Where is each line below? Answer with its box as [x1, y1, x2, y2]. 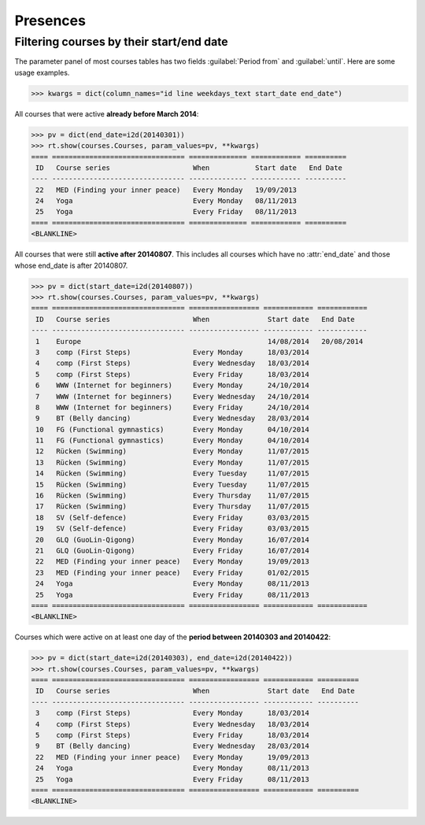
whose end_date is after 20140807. [14, 261, 128, 270]
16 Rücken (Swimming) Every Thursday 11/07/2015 [35, 491, 310, 500]
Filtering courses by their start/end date [14, 35, 228, 49]
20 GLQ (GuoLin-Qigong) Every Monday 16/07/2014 [35, 535, 310, 544]
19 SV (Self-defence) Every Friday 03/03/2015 [35, 524, 310, 533]
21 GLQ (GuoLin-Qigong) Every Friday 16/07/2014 [35, 546, 310, 555]
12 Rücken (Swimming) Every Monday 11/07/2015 [35, 447, 310, 456]
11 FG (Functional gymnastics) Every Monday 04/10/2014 [35, 436, 310, 445]
